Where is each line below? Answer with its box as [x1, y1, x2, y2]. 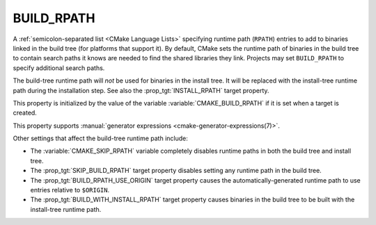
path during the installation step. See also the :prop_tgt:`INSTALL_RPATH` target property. [13, 86, 269, 94]
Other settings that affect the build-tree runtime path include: [13, 134, 188, 142]
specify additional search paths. [13, 63, 105, 72]
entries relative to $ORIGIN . [30, 186, 110, 194]
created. [13, 108, 38, 117]
